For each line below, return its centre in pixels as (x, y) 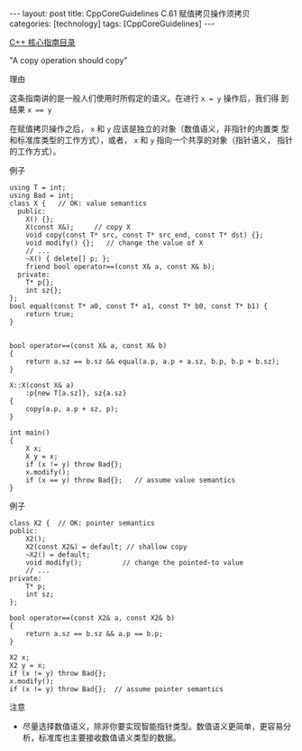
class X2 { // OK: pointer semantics (82, 523)
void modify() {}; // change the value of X (114, 243)
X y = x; (42, 456)
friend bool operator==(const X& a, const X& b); (121, 267)
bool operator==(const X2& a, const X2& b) (92, 618)
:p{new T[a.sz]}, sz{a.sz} (76, 393)
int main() (30, 433)
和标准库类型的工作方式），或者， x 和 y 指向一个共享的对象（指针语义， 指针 (151, 140)
